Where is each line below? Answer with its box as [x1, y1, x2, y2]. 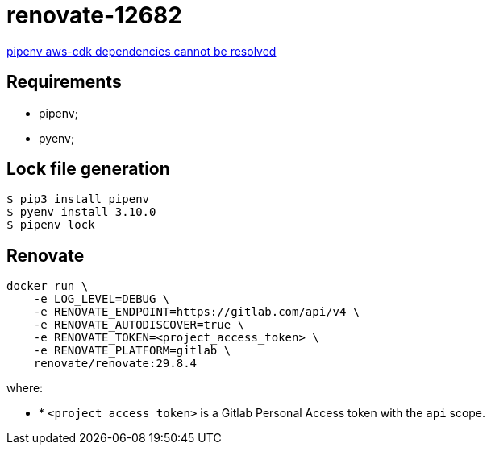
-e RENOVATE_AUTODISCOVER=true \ [33, 318, 245, 332]
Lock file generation [6, 159, 170, 180]
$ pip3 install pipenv [6, 192, 150, 206]
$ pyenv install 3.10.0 [6, 205, 156, 219]
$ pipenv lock [6, 218, 95, 232]
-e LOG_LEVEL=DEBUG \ [33, 292, 170, 306]
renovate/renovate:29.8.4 [33, 357, 198, 370]
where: [6, 381, 44, 395]
